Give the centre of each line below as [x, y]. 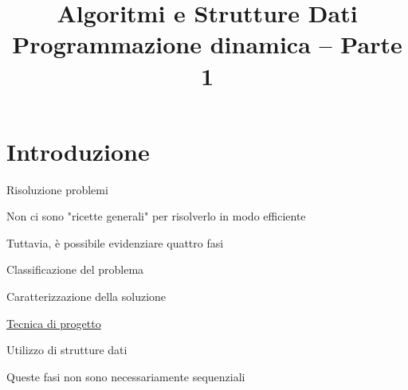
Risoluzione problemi [57, 189]
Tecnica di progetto [54, 323]
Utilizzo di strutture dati [67, 350]
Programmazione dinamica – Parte [207, 44]
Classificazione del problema [75, 269]
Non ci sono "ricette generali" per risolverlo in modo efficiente [156, 216]
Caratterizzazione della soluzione [86, 296]
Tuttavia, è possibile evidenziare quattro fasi [115, 242]
